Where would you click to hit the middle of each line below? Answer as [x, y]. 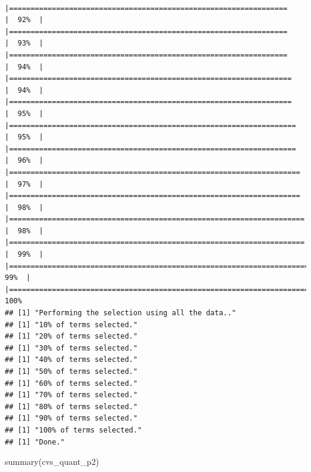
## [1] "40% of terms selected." [71, 360]
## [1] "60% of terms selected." [71, 383]
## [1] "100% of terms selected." [74, 430]
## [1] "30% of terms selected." [71, 348]
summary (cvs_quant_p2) [52, 462]
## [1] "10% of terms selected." [71, 325]
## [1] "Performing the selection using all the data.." [121, 313]
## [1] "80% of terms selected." [71, 406]
